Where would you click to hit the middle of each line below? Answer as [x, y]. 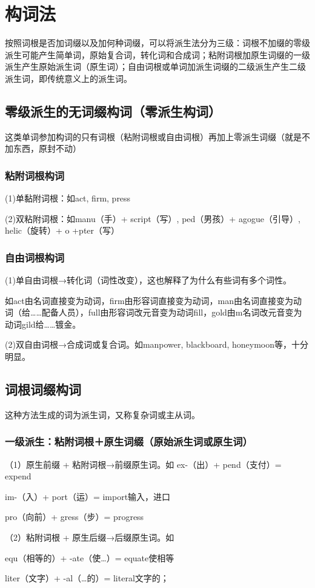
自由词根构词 [35, 257]
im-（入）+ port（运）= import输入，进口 [88, 496]
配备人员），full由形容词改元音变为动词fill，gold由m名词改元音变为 [172, 312]
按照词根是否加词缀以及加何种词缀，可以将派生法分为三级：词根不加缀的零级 [157, 43]
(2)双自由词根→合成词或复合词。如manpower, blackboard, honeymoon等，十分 [157, 344]
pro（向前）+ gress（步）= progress [75, 517]
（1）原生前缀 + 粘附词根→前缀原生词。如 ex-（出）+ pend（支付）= [143, 464]
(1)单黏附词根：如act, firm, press [68, 198]
